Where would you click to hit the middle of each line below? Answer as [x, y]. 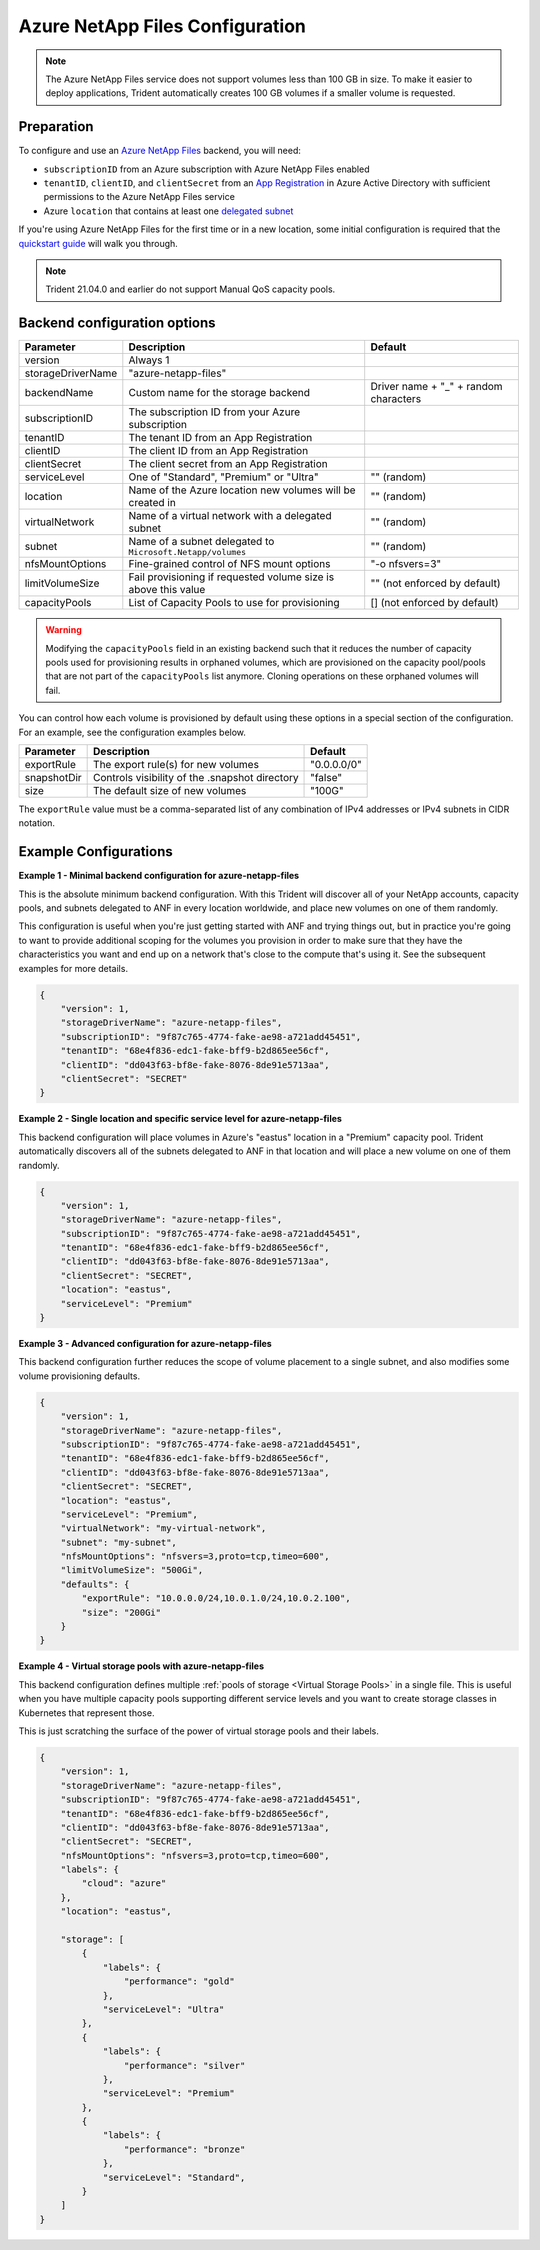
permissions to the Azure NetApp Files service [139, 197]
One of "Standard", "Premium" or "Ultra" [223, 477]
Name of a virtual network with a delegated [230, 516]
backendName [59, 393]
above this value [167, 590]
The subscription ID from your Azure [214, 412]
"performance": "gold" [179, 1981]
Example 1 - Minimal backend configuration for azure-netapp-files [159, 876]
